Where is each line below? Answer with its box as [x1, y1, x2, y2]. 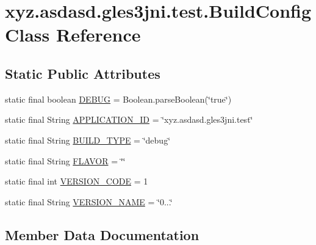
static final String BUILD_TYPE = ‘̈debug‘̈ [5, 133, 171, 146]
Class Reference [5, 22, 141, 47]
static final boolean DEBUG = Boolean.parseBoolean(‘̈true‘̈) [5, 92, 232, 105]
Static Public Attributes [5, 64, 160, 82]
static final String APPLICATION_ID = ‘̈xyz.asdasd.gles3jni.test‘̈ [5, 113, 253, 126]
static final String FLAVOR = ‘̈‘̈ [5, 154, 126, 167]
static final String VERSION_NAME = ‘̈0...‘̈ [5, 195, 173, 208]
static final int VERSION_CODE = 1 [5, 175, 148, 188]
